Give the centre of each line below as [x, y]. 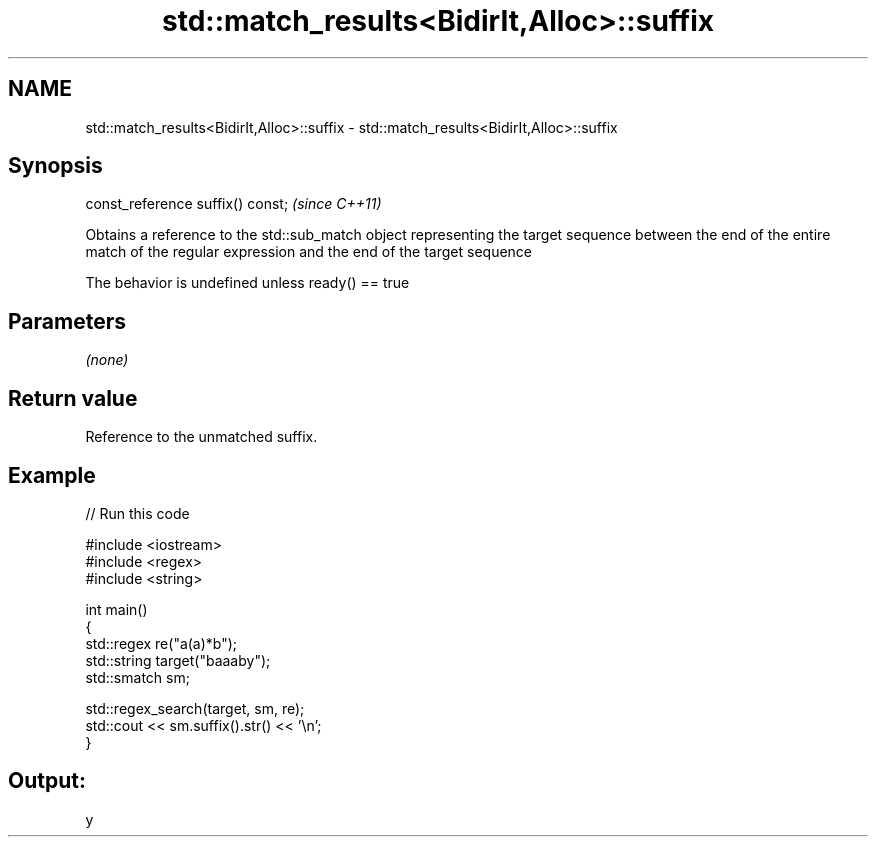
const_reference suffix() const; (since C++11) [233, 204]
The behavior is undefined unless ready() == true [247, 283]
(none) [107, 360]
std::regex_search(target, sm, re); [195, 708]
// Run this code [137, 513]
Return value [73, 398]
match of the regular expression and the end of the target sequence [309, 252]
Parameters [67, 321]
